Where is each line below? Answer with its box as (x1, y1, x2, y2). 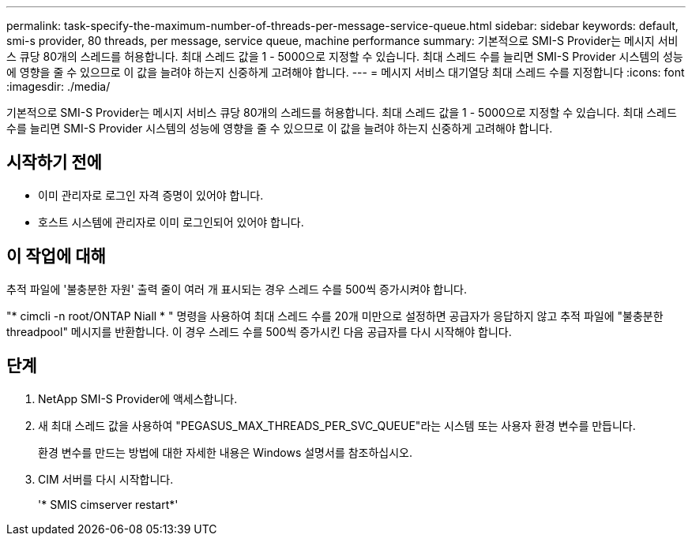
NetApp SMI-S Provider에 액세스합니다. (38, 391, 238, 406)
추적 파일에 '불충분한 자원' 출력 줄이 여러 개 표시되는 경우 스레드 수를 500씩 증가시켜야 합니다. (6, 282, 467, 296)
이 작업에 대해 (6, 246, 106, 267)
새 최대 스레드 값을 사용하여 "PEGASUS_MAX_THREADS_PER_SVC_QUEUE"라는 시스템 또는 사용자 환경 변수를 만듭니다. (38, 418, 636, 432)
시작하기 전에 (6, 152, 102, 173)
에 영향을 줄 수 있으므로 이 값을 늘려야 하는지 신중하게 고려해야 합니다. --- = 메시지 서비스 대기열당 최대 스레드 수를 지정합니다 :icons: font (6, 65, 685, 79)
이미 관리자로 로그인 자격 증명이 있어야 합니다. (38, 188, 264, 202)
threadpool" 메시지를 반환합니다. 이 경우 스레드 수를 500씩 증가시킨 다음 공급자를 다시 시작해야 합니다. (6, 324, 512, 338)
